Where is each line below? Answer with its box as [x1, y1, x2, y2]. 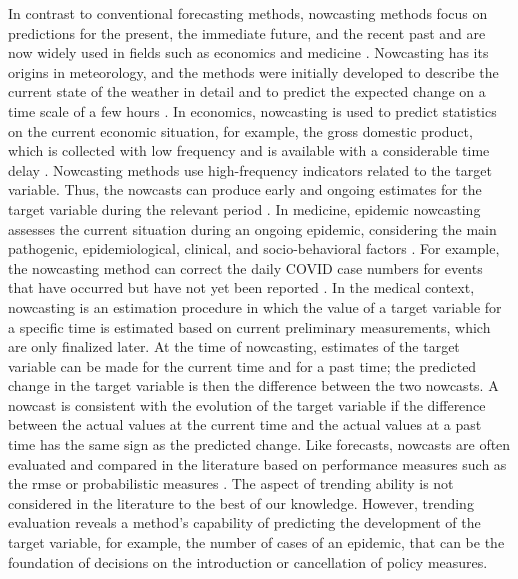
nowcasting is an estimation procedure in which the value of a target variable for [8, 296, 502, 317]
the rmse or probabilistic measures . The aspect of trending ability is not [8, 473, 454, 494]
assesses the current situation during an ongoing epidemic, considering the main [8, 218, 497, 239]
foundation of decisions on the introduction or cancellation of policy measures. [8, 551, 488, 572]
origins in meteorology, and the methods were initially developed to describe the [8, 61, 499, 82]
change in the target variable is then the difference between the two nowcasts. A [8, 375, 499, 396]
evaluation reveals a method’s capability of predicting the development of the [8, 512, 481, 533]
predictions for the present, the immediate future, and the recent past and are [8, 22, 486, 43]
